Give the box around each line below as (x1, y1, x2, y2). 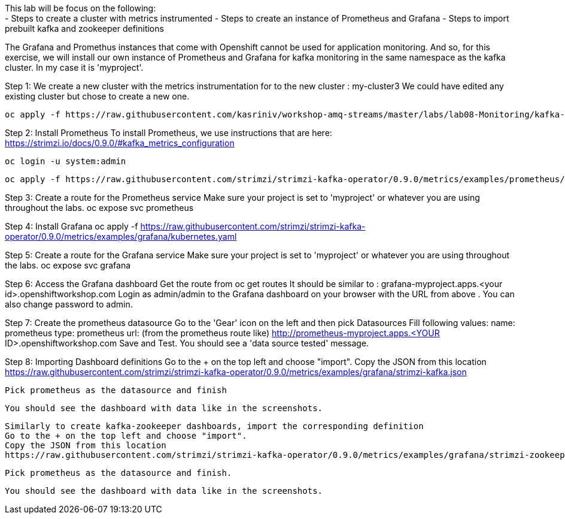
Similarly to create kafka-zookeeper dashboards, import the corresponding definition (5, 421, 424, 431)
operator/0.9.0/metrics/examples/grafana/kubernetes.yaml (5, 231, 237, 242)
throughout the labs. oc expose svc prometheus (5, 203, 194, 213)
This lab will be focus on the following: (5, 3, 156, 13)
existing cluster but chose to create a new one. (5, 91, 190, 101)
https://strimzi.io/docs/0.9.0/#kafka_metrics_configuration (5, 138, 235, 148)
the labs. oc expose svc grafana (5, 260, 131, 270)
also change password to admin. (5, 299, 133, 309)
